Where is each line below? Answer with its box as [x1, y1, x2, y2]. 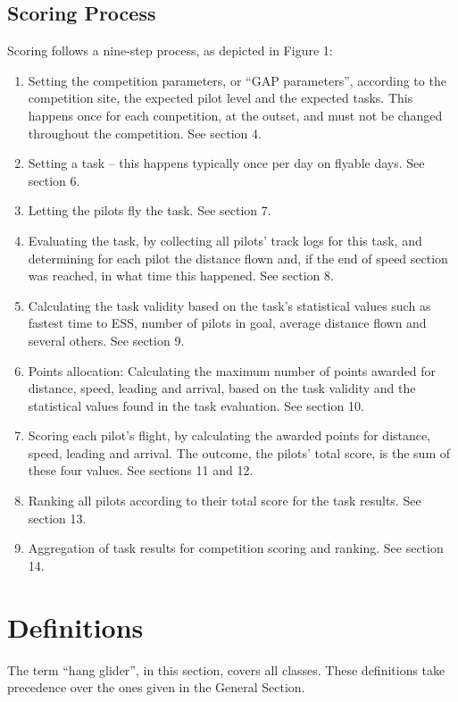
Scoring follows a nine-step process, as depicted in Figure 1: [7, 41, 333, 60]
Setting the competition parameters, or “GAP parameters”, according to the [28, 71, 446, 89]
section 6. [28, 171, 80, 189]
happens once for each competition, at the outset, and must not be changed [28, 105, 443, 124]
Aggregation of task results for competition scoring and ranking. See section [28, 539, 444, 557]
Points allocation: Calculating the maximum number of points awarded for [28, 361, 437, 380]
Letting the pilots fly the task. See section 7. [28, 201, 271, 220]
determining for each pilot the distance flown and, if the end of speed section [28, 248, 448, 267]
